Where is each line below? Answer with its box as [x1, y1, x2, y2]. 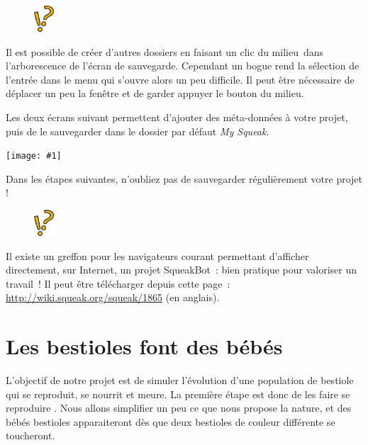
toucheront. [6, 428, 55, 443]
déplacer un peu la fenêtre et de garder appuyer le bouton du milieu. [6, 86, 304, 101]
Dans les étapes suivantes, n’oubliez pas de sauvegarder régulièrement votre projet [6, 171, 362, 186]
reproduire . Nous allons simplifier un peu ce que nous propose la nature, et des [6, 400, 352, 415]
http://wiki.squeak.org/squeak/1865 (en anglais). [6, 290, 220, 305]
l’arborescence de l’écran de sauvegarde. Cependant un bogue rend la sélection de [6, 58, 359, 73]
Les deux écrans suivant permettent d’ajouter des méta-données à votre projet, [6, 109, 348, 124]
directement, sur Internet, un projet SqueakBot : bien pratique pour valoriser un [6, 262, 357, 277]
